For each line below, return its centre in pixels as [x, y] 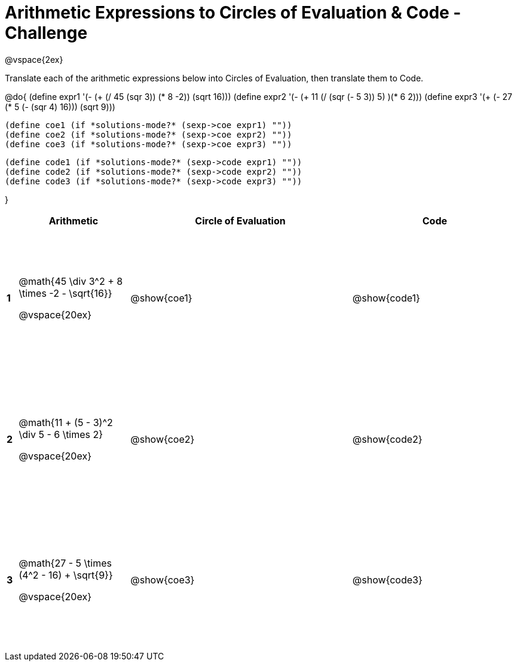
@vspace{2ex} [34, 59]
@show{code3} [387, 580]
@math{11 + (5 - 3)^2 [66, 422]
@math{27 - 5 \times [65, 563]
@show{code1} [386, 298]
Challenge [46, 33]
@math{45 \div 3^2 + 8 [71, 282]
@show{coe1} [161, 298]
